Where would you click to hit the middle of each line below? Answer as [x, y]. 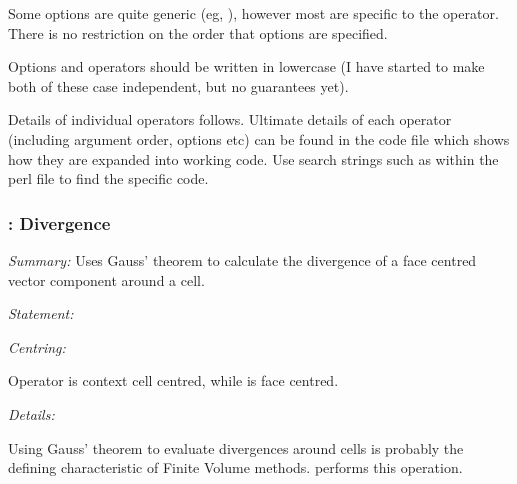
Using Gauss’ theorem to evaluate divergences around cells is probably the [236, 447]
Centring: [37, 346]
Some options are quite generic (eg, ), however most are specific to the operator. [253, 13]
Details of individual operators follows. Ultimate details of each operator [230, 119]
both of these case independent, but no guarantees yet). [178, 85]
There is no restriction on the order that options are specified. [198, 32]
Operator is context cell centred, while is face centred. [173, 380]
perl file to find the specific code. [108, 178]
